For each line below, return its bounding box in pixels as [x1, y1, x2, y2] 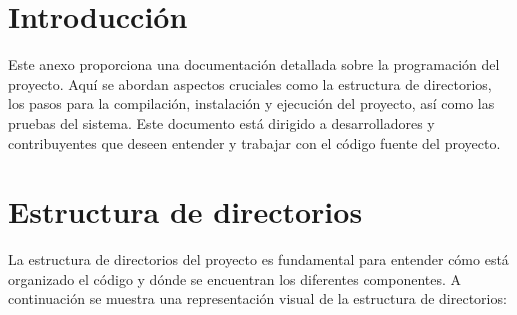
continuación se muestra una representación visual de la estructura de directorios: [8, 288, 507, 309]
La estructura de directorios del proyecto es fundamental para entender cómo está [8, 249, 509, 270]
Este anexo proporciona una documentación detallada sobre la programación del [8, 54, 500, 75]
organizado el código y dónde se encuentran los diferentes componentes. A [8, 268, 462, 289]
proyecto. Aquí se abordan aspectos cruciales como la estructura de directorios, [8, 73, 492, 94]
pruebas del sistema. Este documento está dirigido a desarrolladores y [8, 112, 435, 133]
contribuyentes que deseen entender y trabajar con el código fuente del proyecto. [8, 132, 501, 153]
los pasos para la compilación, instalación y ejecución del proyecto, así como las [8, 93, 495, 114]
